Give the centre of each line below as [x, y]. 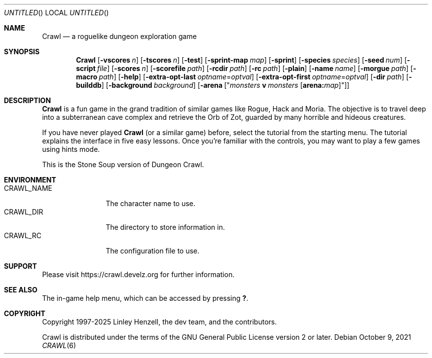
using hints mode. [71, 149]
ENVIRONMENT [30, 180]
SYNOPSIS [22, 52]
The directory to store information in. [165, 227]
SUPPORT [20, 266]
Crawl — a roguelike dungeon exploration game [119, 36]
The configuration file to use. [153, 251]
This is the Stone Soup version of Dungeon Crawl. [123, 164]
